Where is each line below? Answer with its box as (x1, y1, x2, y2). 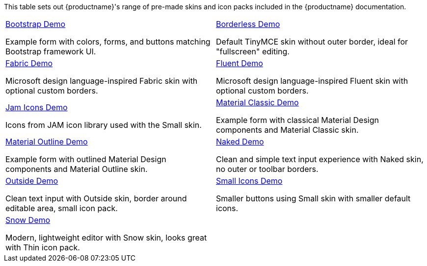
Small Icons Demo (216, 176, 283, 186)
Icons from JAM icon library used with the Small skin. (5, 120, 202, 130)
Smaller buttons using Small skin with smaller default (216, 193, 411, 203)
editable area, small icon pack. (5, 203, 118, 213)
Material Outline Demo (5, 137, 88, 146)
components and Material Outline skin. (5, 164, 148, 174)
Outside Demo (5, 176, 58, 186)
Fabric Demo (5, 58, 53, 68)
